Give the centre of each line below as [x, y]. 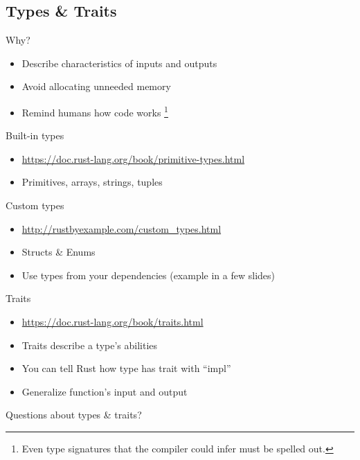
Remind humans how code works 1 [95, 111]
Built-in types [35, 135]
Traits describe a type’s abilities [90, 345]
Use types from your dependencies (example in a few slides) [148, 275]
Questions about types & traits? [74, 415]
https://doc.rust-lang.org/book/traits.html [112, 321]
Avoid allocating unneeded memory [96, 86]
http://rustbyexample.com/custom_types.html [121, 228]
